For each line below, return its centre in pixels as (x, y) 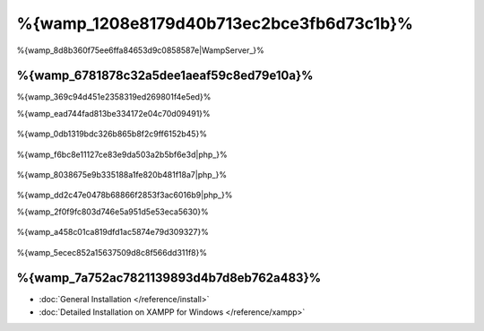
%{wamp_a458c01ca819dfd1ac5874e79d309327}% (113, 232)
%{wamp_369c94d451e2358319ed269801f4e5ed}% (114, 97)
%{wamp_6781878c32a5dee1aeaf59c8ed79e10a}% (165, 76)
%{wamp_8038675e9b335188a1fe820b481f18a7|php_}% (122, 175)
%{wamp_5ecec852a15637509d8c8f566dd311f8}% (112, 252)
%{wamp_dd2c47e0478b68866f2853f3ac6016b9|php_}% (125, 195)
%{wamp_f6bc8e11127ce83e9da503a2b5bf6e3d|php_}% (122, 154)
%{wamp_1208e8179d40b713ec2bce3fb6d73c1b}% (215, 23)
